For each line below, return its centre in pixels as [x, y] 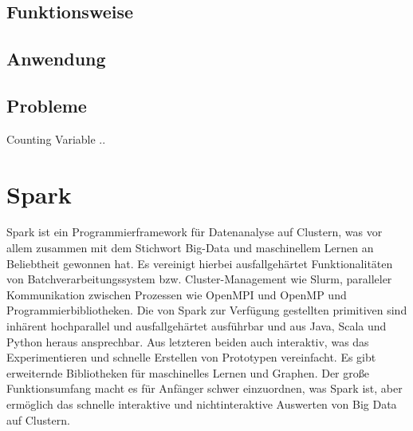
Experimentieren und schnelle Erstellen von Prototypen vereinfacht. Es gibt [191, 357]
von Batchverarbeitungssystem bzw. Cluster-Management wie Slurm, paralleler [199, 279]
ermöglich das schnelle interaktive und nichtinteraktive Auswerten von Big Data [202, 404]
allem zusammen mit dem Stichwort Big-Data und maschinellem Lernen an [190, 248]
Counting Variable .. [56, 138]
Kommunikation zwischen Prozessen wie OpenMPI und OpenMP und [177, 294]
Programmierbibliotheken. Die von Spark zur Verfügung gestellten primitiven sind [207, 310]
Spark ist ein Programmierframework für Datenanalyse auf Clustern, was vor [195, 232]
